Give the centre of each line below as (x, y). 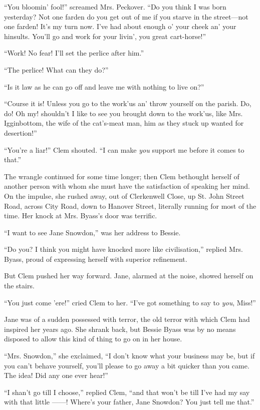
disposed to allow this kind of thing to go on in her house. (93, 339)
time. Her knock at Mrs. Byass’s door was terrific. (81, 216)
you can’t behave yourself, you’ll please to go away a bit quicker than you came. (127, 365)
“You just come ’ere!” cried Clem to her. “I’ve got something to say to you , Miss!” (130, 302)
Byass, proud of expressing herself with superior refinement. (96, 259)
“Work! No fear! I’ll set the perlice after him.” (74, 53)
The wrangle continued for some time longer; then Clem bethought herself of (122, 176)
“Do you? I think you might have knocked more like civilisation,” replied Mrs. (123, 249)
